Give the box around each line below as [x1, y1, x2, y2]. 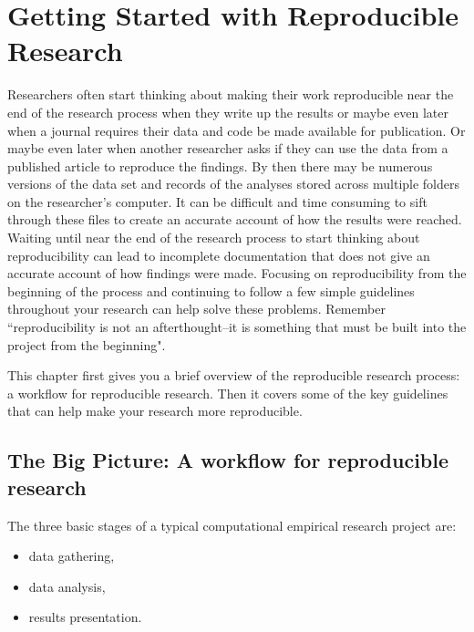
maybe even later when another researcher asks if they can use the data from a [7, 139, 448, 158]
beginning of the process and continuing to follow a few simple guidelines [7, 281, 415, 300]
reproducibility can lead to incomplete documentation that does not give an [7, 245, 430, 264]
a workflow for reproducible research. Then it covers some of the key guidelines [7, 383, 448, 402]
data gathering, [28, 546, 115, 565]
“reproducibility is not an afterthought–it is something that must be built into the [7, 317, 467, 337]
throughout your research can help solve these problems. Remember [7, 299, 386, 318]
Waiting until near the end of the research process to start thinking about [7, 228, 420, 247]
